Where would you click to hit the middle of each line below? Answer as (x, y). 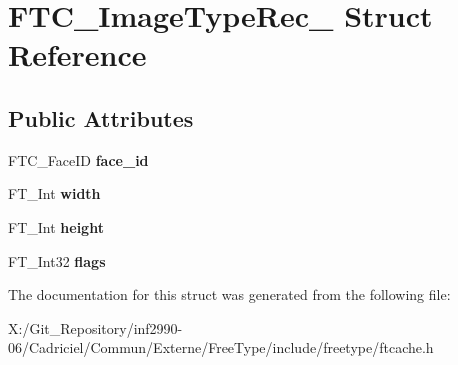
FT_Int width (54, 193)
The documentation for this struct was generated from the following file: (229, 294)
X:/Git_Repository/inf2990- (95, 327)
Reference (77, 54)
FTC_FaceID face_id (78, 159)
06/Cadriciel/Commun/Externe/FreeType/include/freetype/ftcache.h (221, 347)
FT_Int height (56, 226)
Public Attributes (101, 117)
